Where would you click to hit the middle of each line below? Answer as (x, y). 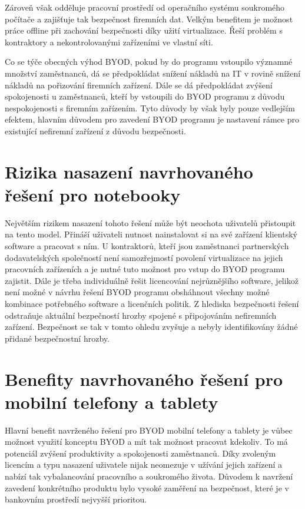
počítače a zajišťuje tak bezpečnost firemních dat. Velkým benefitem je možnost (149, 19)
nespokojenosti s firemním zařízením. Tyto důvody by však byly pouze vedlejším (150, 108)
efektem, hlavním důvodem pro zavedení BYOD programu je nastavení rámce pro (152, 119)
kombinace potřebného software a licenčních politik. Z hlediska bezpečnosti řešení (152, 303)
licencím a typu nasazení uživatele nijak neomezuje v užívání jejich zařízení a (144, 465)
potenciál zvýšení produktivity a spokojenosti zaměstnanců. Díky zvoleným (140, 453)
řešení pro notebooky (93, 194)
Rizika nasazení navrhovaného (129, 171)
